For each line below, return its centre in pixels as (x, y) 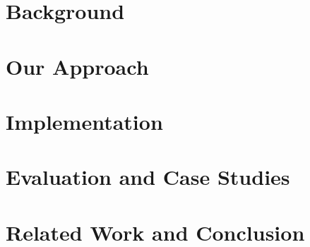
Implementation (84, 121)
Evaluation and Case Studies (148, 177)
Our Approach (77, 66)
